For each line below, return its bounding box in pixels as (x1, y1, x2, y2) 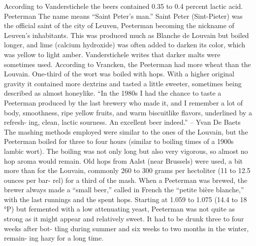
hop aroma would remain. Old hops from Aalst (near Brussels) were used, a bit (4, 155, 243, 166)
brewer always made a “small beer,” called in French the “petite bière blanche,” (4, 184, 244, 195)
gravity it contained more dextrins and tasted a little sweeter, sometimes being (4, 78, 242, 88)
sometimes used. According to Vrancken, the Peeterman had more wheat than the (4, 59, 251, 69)
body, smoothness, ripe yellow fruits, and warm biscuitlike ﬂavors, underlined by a (4, 107, 252, 117)
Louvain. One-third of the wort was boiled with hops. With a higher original (4, 69, 235, 79)
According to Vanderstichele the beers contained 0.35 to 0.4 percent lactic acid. (4, 1, 243, 11)
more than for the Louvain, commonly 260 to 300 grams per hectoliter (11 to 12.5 (4, 165, 251, 176)
